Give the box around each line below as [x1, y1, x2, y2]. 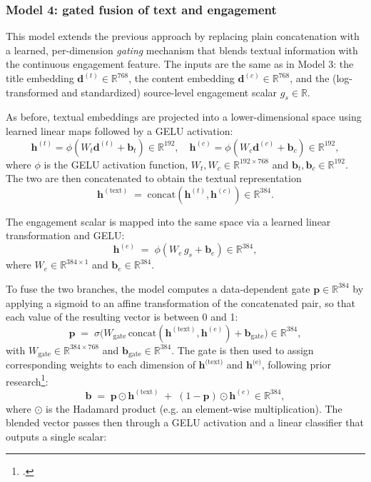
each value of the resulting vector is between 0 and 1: [6, 309, 238, 324]
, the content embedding [128, 71, 235, 85]
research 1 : [6, 371, 49, 388]
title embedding [6, 71, 74, 85]
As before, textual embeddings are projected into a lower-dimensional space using [6, 109, 362, 124]
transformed [6, 84, 59, 99]
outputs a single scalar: [6, 428, 107, 443]
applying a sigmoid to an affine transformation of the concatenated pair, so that [6, 295, 355, 310]
